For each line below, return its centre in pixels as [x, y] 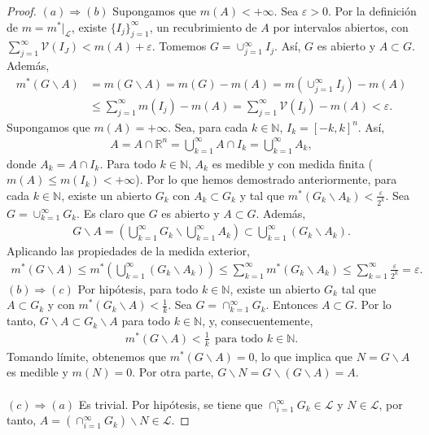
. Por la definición [372, 11]
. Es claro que [111, 213]
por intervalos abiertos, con [341, 26]
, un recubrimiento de [203, 26]
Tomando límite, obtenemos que [87, 356]
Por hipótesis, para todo [138, 288]
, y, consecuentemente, [258, 321]
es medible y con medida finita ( [292, 163]
